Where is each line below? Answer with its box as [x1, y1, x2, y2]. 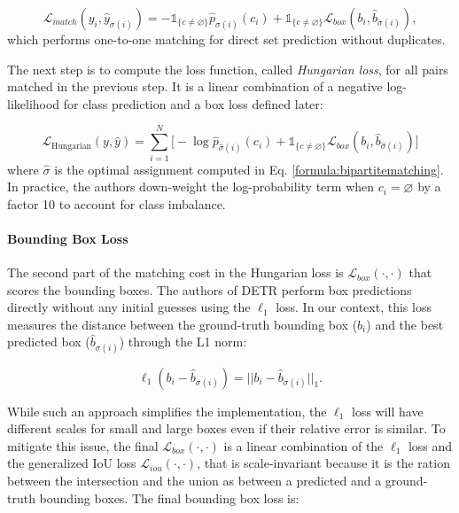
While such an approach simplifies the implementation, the [7, 401, 327, 420]
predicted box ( [7, 332, 90, 351]
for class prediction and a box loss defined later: [63, 94, 323, 113]
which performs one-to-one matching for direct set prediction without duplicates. [7, 30, 446, 48]
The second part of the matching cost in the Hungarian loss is [7, 263, 344, 282]
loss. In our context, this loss [276, 298, 432, 316]
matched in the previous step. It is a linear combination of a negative [7, 77, 383, 96]
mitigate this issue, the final [7, 436, 159, 455]
